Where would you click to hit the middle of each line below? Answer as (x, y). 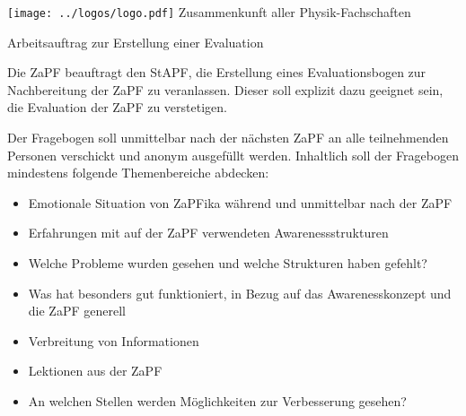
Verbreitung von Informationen (114, 340)
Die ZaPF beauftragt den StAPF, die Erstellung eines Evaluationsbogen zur (217, 72)
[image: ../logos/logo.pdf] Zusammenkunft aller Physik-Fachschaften (209, 12)
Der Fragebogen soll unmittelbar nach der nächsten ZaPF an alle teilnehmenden (228, 138)
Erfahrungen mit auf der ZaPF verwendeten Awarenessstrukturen (208, 233)
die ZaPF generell (77, 311)
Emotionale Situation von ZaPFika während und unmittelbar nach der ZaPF (240, 202)
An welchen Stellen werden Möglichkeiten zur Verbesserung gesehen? (217, 400)
